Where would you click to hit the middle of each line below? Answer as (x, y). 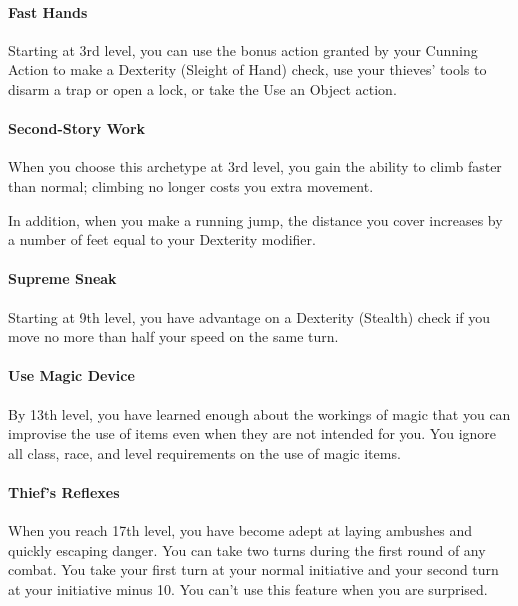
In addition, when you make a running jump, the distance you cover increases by (255, 219)
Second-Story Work (77, 128)
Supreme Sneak (62, 278)
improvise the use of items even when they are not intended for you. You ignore (252, 433)
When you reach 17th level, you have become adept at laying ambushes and (240, 530)
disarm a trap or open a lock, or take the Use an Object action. (202, 88)
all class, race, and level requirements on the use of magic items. (204, 452)
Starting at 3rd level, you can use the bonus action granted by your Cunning (243, 49)
